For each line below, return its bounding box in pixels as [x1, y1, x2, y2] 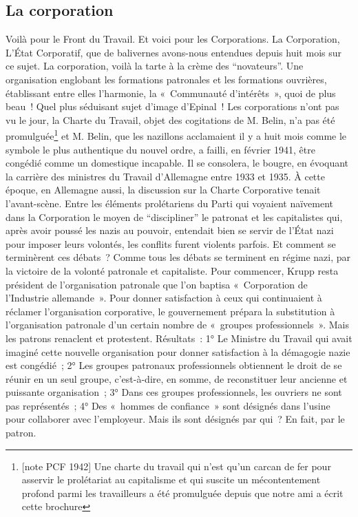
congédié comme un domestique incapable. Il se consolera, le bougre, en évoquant [6, 156, 349, 170]
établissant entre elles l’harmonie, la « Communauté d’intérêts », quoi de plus [6, 85, 336, 100]
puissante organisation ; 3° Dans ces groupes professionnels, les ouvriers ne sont [6, 385, 342, 399]
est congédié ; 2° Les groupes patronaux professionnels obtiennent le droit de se [6, 358, 342, 372]
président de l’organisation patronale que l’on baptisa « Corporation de [6, 277, 308, 291]
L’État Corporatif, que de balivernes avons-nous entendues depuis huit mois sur [6, 45, 341, 59]
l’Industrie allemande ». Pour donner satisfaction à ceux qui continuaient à [6, 291, 322, 305]
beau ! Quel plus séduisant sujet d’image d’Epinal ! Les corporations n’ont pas [6, 99, 339, 114]
